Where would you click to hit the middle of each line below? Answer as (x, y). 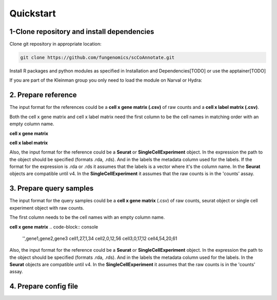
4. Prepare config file (44, 286)
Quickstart (33, 13)
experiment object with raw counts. (47, 208)
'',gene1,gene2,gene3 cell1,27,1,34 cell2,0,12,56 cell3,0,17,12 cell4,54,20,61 (100, 238)
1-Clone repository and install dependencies (82, 32)
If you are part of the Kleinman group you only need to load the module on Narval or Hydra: (106, 80)
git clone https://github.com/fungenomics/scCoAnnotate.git (97, 58)
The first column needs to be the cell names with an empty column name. (87, 217)
